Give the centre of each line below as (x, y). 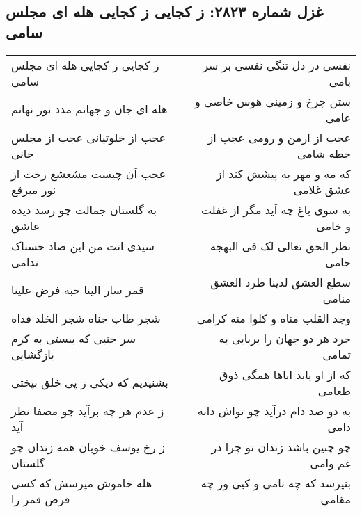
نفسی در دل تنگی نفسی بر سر (277, 65)
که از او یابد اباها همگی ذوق (285, 374)
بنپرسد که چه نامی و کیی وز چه (276, 483)
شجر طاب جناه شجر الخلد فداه (86, 318)
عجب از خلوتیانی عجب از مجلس (89, 137)
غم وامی (330, 462)
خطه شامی (324, 153)
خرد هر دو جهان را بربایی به (285, 338)
